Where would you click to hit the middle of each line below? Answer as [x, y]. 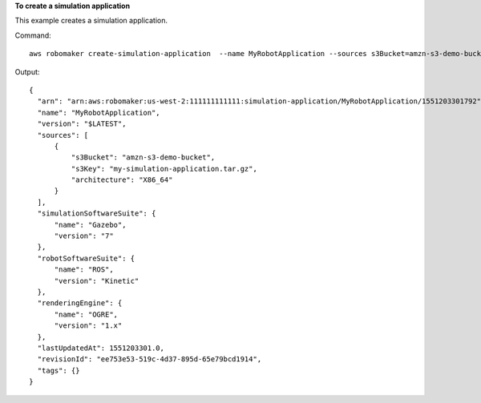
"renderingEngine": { [80, 303]
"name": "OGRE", [86, 314]
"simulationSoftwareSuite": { [97, 214]
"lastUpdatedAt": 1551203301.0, [101, 348]
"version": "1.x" [88, 326]
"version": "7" [84, 236]
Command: [33, 35]
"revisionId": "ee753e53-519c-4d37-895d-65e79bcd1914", [150, 359]
